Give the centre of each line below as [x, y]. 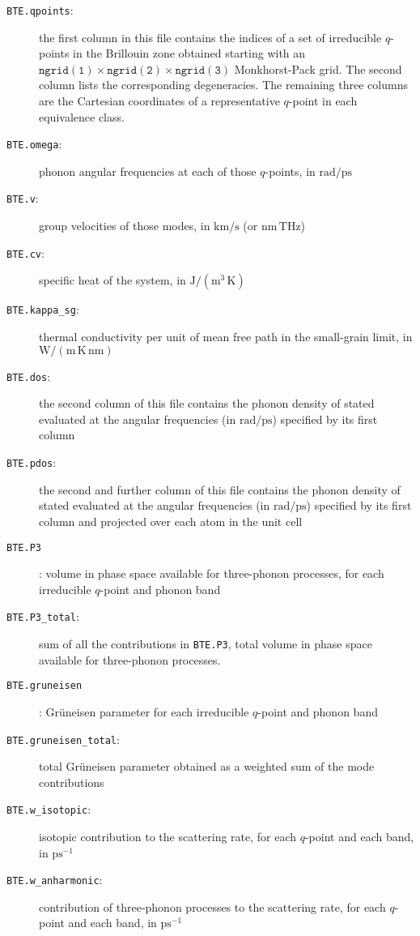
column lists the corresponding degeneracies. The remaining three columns [223, 85]
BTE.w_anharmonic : [55, 880]
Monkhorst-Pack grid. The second [318, 68]
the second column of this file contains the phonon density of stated [207, 403]
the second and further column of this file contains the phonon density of [220, 489]
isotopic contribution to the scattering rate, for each [168, 836]
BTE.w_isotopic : [49, 809]
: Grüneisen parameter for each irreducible [144, 711]
